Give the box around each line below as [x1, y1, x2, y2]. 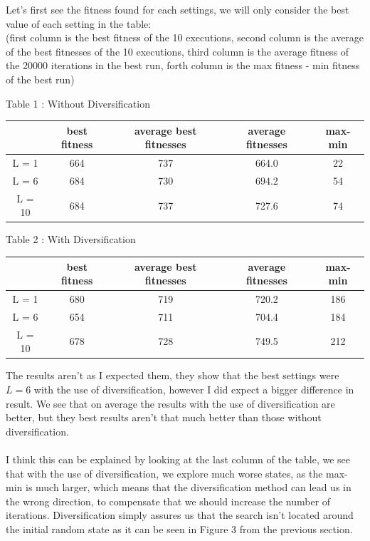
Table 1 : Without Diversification [6, 96, 150, 110]
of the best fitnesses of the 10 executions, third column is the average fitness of [6, 43, 349, 58]
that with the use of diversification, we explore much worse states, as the [6, 465, 323, 480]
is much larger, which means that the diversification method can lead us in [25, 480, 351, 495]
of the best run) [6, 71, 75, 86]
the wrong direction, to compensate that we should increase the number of [6, 493, 331, 508]
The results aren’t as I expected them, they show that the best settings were [6, 368, 339, 383]
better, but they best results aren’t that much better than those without [6, 410, 322, 425]
